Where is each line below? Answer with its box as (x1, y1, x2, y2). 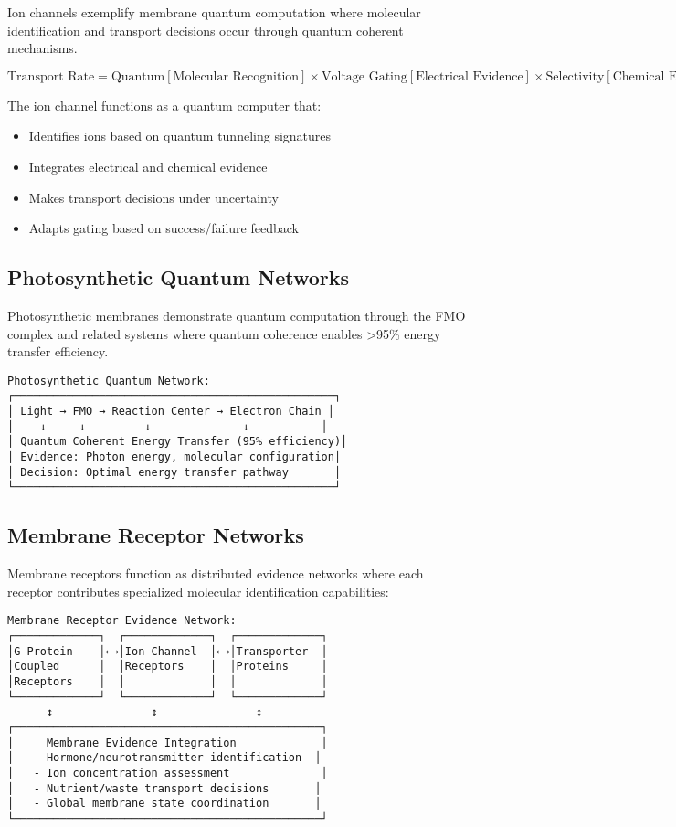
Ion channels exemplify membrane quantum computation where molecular (7, 3, 421, 21)
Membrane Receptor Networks (7, 521, 304, 549)
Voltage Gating (321, 69, 407, 83)
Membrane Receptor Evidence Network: (7, 614, 237, 628)
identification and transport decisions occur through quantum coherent (7, 20, 404, 39)
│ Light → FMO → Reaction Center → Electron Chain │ (7, 405, 334, 419)
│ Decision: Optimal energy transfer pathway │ (7, 465, 342, 479)
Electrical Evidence (416, 69, 523, 83)
